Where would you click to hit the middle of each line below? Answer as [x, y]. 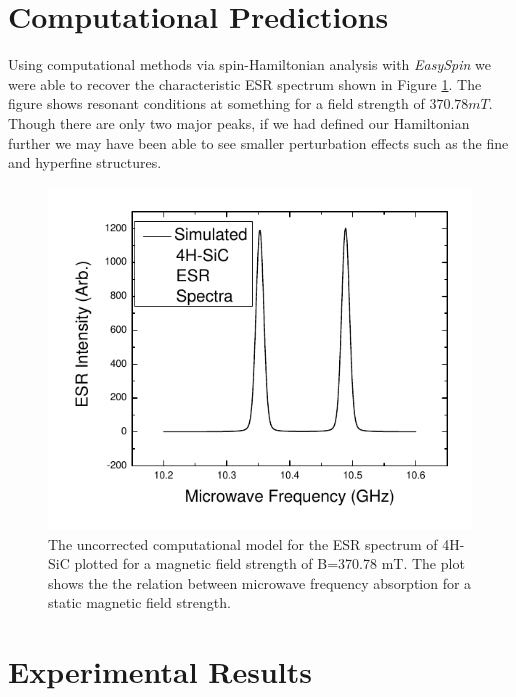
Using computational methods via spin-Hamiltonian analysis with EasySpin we [250, 64]
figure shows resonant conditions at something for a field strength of [216, 103]
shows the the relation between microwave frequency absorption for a [260, 582]
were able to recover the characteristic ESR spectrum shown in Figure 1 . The [245, 83]
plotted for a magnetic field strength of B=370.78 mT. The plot [269, 563]
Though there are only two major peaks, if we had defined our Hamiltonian [239, 122]
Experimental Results [160, 671]
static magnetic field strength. [139, 602]
